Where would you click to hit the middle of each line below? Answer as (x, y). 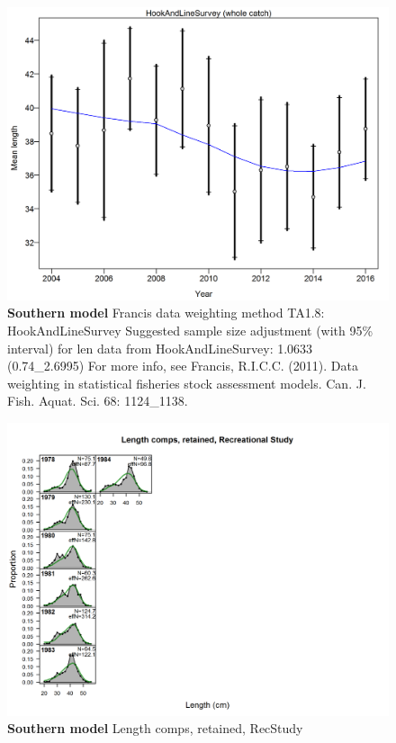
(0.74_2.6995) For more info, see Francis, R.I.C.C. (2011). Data (183, 366)
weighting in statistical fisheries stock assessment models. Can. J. (187, 383)
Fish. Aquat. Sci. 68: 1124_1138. (98, 401)
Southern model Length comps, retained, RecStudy (155, 728)
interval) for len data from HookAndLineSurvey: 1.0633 (160, 348)
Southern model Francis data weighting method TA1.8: (166, 313)
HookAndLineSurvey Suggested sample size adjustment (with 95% (190, 331)
